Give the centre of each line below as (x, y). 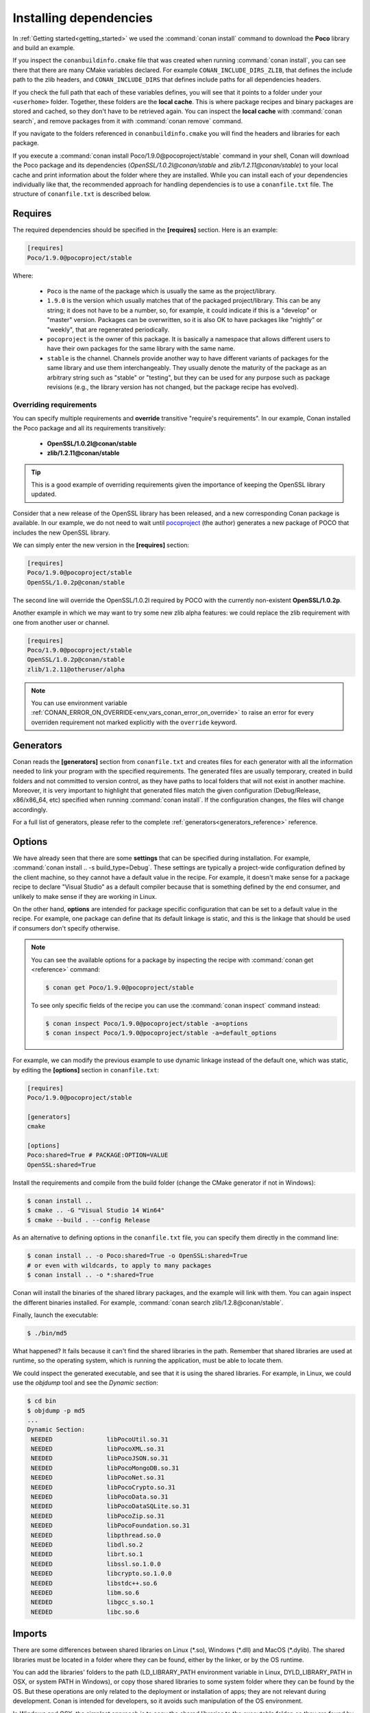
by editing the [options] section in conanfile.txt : (86, 1070)
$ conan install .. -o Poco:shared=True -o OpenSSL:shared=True (137, 1256)
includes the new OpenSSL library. (61, 532)
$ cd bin (42, 1401)
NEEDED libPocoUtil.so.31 (100, 1439)
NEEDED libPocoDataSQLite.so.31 (110, 1506)
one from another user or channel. (61, 622)
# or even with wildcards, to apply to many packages (119, 1265)
